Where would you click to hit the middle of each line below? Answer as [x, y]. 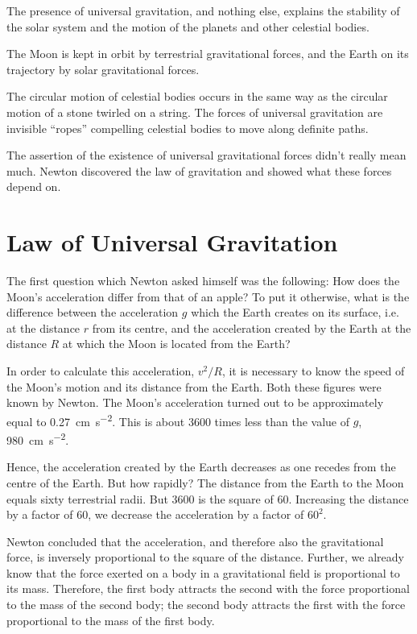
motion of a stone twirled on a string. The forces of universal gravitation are [195, 112]
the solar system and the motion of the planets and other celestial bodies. [188, 26]
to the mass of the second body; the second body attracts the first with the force [206, 605]
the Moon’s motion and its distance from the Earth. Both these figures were [194, 386]
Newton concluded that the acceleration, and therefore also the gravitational [195, 541]
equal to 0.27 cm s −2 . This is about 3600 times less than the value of [178, 420]
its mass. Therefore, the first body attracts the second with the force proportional [208, 588]
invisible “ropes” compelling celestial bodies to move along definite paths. [188, 128]
